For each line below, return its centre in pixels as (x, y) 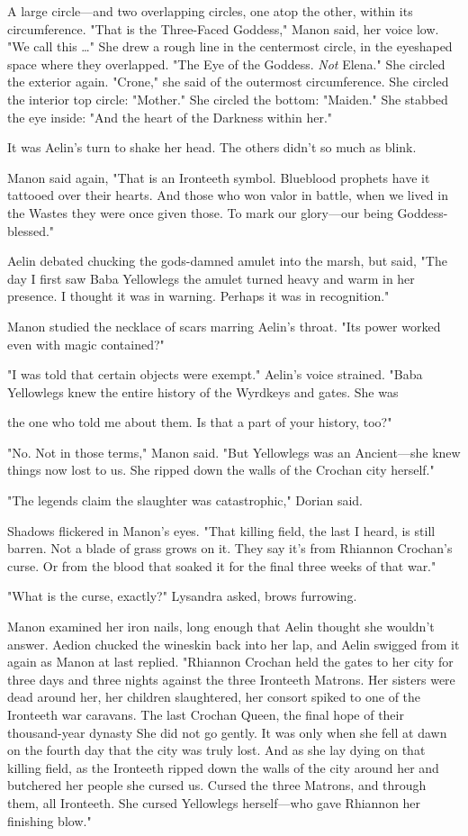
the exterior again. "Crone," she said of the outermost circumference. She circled (228, 82)
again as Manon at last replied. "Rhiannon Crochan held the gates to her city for (230, 662)
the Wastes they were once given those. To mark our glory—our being (200, 212)
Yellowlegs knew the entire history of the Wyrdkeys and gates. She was (203, 391)
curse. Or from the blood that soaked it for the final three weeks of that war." (222, 565)
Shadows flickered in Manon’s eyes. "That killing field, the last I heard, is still (221, 530)
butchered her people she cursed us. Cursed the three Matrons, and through (217, 785)
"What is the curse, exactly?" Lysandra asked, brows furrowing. (182, 596)
